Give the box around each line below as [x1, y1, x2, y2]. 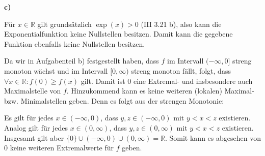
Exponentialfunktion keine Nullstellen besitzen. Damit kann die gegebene [4, 28, 233, 39]
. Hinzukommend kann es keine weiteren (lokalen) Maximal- [66, 85, 254, 96]
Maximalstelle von [4, 85, 61, 96]
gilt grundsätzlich [37, 18, 92, 29]
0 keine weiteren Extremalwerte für [4, 142, 114, 153]
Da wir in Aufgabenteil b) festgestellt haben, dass [4, 55, 159, 66]
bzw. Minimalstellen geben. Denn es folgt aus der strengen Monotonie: [4, 95, 224, 106]
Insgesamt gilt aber [4, 132, 64, 143]
